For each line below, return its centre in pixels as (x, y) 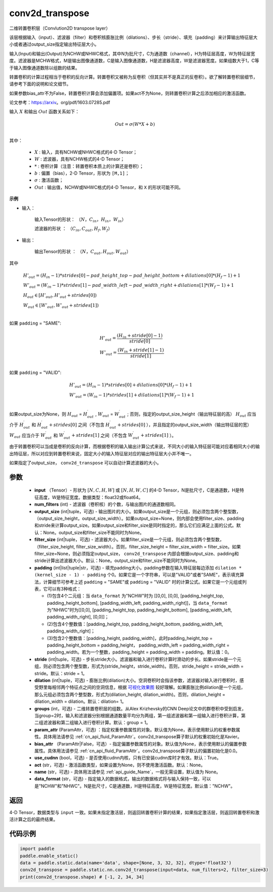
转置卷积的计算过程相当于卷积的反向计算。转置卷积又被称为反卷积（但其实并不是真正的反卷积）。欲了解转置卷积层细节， (133, 77)
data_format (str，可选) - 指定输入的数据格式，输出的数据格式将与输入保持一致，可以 (123, 779)
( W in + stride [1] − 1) (141, 351)
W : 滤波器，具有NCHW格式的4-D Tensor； (80, 159)
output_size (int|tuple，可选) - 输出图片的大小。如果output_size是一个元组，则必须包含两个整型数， (138, 511)
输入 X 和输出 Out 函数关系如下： (44, 112)
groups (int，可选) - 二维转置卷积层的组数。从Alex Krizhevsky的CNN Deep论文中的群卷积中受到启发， (140, 708)
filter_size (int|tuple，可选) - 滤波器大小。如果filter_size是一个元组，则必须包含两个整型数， (129, 540)
